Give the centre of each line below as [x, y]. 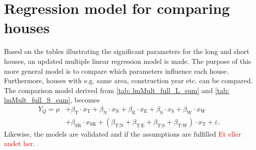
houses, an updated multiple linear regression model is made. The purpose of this [128, 61]
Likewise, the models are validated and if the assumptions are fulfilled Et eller [123, 133]
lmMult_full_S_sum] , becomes [52, 100]
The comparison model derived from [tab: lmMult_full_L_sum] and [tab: [117, 90]
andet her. [20, 143]
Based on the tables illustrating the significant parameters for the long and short [127, 51]
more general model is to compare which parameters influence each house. [116, 71]
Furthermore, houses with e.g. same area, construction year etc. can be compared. [128, 80]
